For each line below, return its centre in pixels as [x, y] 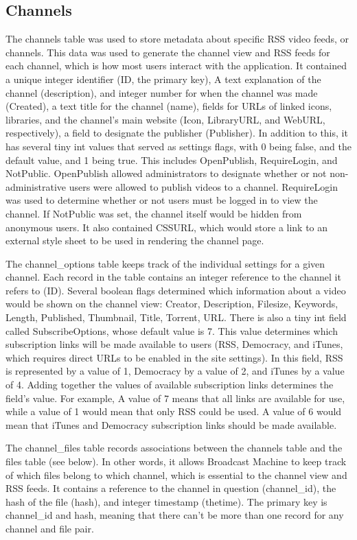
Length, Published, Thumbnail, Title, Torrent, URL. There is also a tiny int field [176, 317]
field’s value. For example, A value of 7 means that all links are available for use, [175, 398]
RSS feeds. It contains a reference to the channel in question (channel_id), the [171, 488]
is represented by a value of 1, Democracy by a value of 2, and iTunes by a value [175, 371]
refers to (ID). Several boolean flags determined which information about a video [176, 290]
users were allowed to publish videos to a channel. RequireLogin [203, 186]
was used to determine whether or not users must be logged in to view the [162, 200]
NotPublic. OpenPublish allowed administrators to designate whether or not [166, 173]
